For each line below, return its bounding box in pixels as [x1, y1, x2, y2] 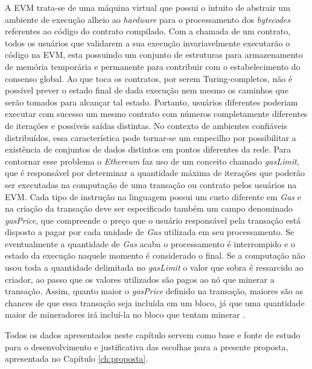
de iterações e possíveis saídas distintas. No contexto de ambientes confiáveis [5, 119, 287, 131]
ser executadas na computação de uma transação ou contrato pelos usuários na [5, 178, 297, 191]
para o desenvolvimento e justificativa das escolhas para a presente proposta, [5, 340, 288, 353]
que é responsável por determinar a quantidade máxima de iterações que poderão [5, 166, 305, 179]
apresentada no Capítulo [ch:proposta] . [5, 352, 148, 365]
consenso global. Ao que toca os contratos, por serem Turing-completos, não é [5, 72, 293, 84]
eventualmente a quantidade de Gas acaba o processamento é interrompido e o [5, 237, 295, 250]
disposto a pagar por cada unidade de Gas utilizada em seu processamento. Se [5, 225, 294, 238]
